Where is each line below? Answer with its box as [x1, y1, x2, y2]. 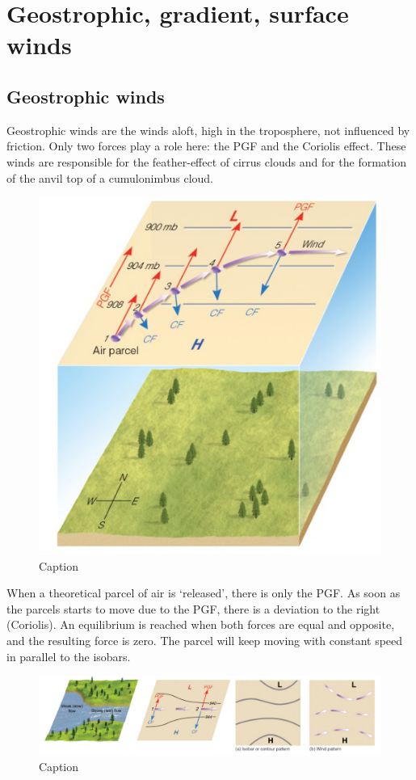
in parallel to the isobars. [6, 647, 131, 664]
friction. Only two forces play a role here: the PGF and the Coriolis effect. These [6, 137, 406, 154]
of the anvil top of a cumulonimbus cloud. [6, 169, 213, 186]
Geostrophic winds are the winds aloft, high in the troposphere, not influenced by [6, 121, 410, 138]
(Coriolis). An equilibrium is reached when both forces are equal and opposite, [6, 616, 395, 633]
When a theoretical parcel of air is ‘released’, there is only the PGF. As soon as [6, 584, 401, 601]
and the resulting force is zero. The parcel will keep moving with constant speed [6, 632, 403, 649]
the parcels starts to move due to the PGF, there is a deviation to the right [6, 600, 380, 617]
